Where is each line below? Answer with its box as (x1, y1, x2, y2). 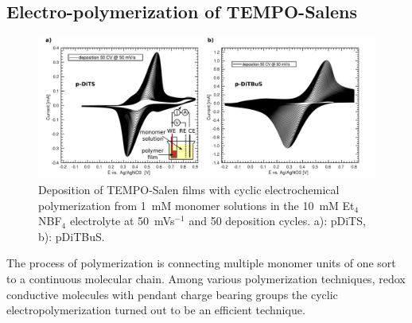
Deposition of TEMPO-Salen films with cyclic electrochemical (38, 181, 340, 198)
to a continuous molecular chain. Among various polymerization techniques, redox (6, 270, 406, 286)
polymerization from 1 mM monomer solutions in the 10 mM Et (38, 197, 355, 213)
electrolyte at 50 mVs (69, 212, 175, 229)
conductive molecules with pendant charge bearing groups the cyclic (6, 286, 338, 302)
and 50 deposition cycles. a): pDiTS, (189, 212, 366, 229)
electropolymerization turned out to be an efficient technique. (6, 302, 305, 318)
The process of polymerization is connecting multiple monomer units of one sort (6, 255, 396, 271)
